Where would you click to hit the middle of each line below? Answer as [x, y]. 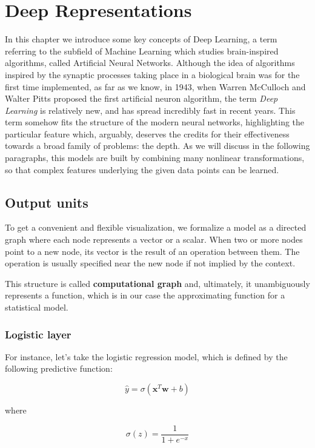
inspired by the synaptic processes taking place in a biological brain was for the [152, 74]
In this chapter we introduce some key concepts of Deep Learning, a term [141, 39]
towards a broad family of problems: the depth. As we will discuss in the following [157, 146]
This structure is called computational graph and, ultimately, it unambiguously [157, 283]
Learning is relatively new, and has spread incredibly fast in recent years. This [150, 110]
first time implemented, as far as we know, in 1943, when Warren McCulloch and [155, 86]
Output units [47, 202]
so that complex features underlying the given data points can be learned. [142, 169]
